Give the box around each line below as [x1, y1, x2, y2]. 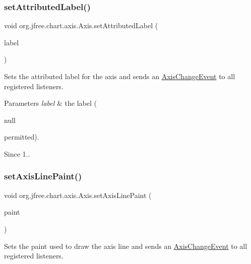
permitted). [4, 131, 39, 142]
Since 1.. [4, 148, 30, 159]
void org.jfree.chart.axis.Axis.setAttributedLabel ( [4, 20, 158, 31]
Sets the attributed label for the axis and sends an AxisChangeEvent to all [4, 71, 235, 81]
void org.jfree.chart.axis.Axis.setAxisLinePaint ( [4, 189, 152, 200]
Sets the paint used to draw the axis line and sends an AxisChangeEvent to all [4, 240, 247, 251]
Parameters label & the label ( [4, 98, 97, 108]
